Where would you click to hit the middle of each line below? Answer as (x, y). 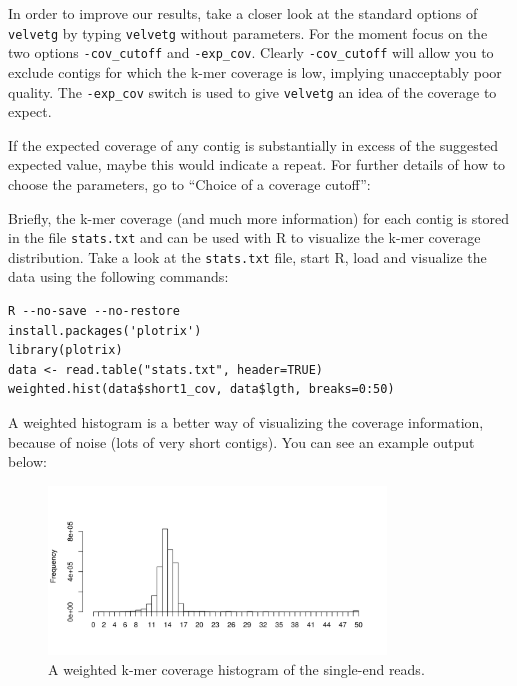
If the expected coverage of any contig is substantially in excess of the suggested (253, 144)
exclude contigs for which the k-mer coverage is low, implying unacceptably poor (255, 71)
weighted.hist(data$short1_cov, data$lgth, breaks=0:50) (201, 389)
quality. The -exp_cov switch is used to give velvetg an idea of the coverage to (252, 91)
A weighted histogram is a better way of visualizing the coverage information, (246, 422)
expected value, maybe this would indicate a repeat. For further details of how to (257, 164)
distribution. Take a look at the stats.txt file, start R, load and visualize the (247, 256)
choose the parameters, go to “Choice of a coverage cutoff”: (189, 183)
